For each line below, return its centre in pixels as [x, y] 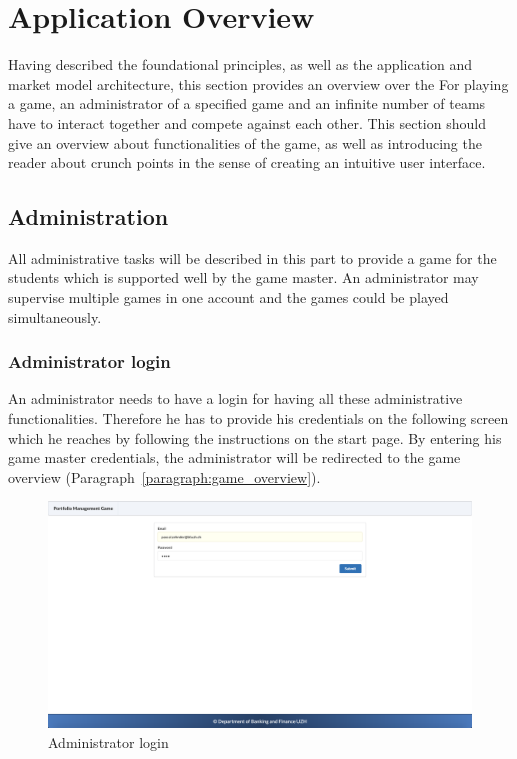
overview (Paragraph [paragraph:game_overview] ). [164, 476]
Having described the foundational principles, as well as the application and [240, 64]
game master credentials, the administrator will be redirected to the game [234, 457]
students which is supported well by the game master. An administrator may [243, 277]
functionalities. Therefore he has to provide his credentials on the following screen [258, 418]
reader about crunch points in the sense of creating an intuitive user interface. [247, 162]
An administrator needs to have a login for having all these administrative [235, 398]
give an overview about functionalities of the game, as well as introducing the [245, 142]
